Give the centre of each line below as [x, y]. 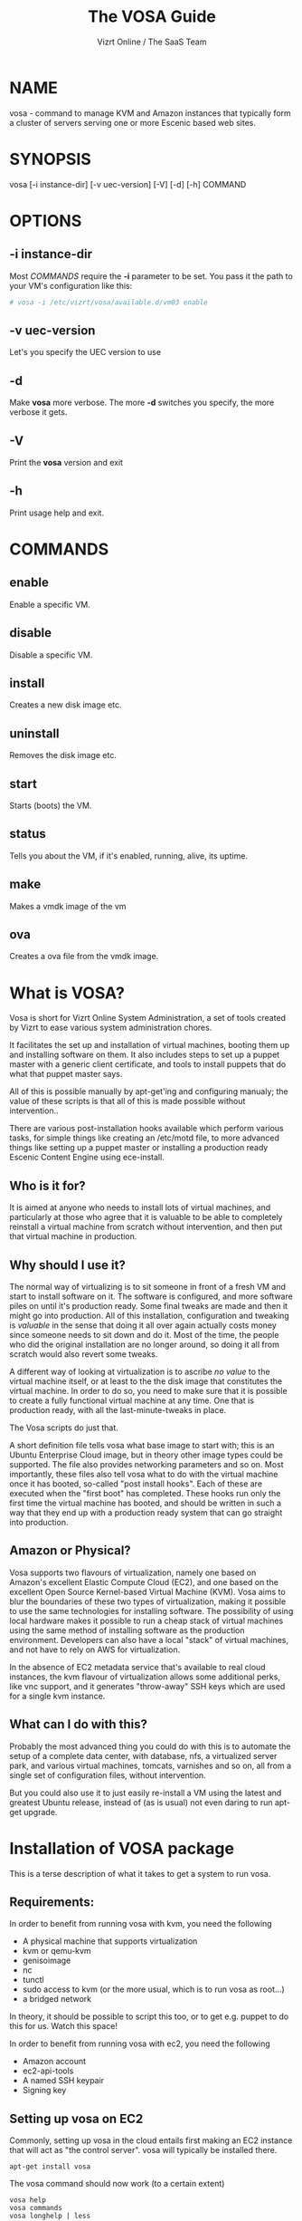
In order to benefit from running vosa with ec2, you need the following [140, 2043]
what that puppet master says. [66, 1074]
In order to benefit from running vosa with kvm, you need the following [141, 1924]
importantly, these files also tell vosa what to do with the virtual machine [144, 1474]
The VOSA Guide [152, 17]
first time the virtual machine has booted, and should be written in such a [146, 1503]
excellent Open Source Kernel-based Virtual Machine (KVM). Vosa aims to [148, 1591]
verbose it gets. [38, 412]
